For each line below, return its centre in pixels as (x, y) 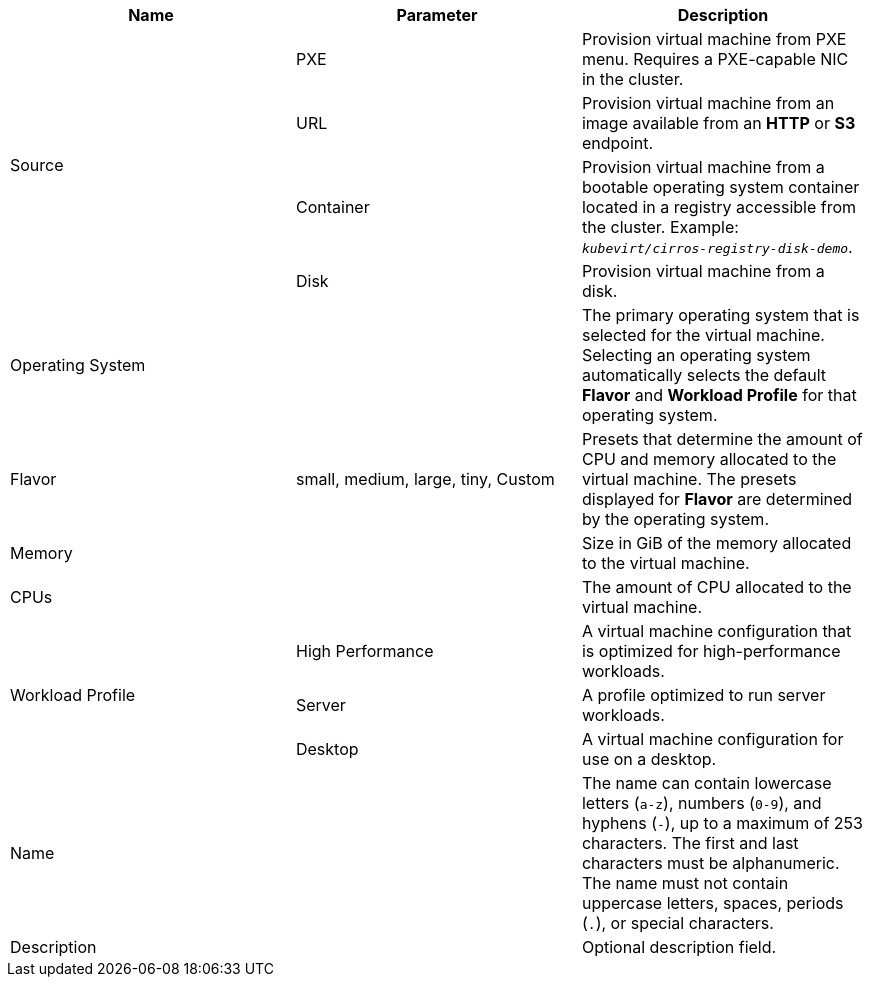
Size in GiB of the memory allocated (716, 543)
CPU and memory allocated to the (709, 459)
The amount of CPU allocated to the (716, 587)
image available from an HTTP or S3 (718, 123)
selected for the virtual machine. (703, 335)
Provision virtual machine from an (708, 103)
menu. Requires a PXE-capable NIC (715, 59)
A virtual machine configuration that (716, 631)
